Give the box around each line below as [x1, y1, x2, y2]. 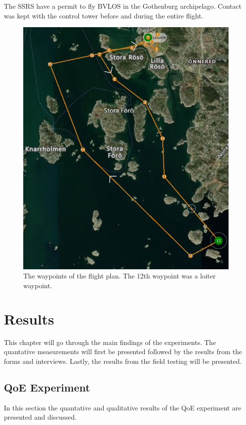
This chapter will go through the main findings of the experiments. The [4, 337, 216, 347]
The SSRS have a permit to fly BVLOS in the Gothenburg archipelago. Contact [4, 1, 242, 11]
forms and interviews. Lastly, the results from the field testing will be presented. [4, 356, 242, 366]
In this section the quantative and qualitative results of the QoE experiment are [4, 402, 241, 412]
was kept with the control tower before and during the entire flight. [4, 10, 203, 20]
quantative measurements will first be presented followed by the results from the [4, 346, 242, 357]
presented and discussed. [4, 412, 77, 422]
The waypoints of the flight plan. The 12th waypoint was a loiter [23, 271, 216, 281]
